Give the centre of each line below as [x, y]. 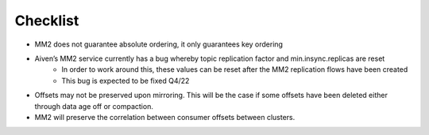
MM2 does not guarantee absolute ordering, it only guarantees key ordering [159, 44]
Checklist [47, 21]
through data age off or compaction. [94, 106]
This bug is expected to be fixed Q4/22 [126, 81]
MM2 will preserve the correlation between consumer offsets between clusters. [165, 117]
